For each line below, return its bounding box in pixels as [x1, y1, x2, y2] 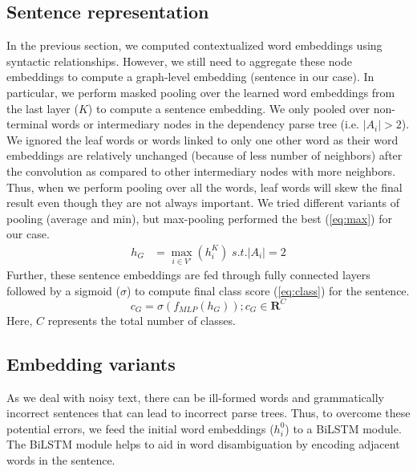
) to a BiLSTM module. [285, 420, 402, 436]
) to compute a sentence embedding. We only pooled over [87, 99, 370, 116]
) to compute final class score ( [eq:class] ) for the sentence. [127, 282, 410, 298]
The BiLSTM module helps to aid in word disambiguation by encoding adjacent [6, 436, 400, 453]
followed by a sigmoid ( [6, 282, 121, 298]
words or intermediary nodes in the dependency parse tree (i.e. [51, 116, 359, 132]
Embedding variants [6, 351, 176, 376]
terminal [6, 116, 48, 132]
